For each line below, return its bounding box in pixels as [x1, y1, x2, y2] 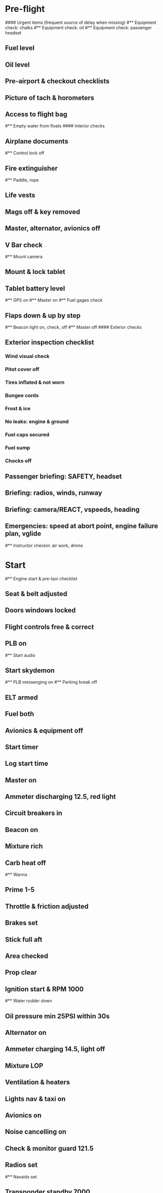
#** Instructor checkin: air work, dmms [5, 542, 83, 548]
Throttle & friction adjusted [5, 902, 89, 910]
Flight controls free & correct [5, 623, 94, 631]
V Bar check [5, 241, 43, 249]
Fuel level [5, 44, 35, 52]
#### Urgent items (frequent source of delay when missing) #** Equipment [5, 19, 157, 25]
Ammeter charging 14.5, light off [5, 1045, 106, 1053]
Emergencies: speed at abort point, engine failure [5, 522, 158, 530]
